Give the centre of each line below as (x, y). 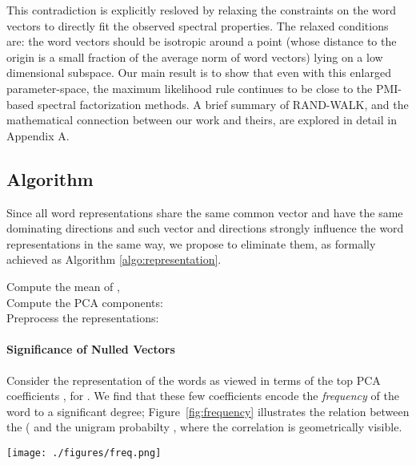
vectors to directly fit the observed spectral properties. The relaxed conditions (198, 25)
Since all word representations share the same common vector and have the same (205, 212)
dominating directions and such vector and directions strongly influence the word (205, 228)
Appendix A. (38, 135)
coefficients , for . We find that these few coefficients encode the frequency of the (203, 396)
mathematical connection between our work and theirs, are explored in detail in (202, 120)
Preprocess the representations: (83, 318)
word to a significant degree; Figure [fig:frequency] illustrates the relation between (208, 411)
